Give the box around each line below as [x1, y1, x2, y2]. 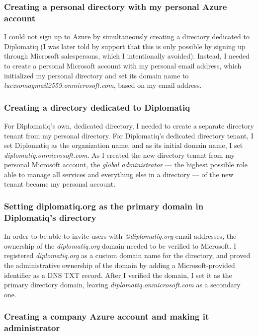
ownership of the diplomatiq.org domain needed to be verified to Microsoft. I [4, 240, 237, 251]
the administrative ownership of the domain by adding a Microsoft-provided [4, 260, 235, 270]
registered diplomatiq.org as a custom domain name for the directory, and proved [4, 250, 251, 261]
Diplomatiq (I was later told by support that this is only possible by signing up [4, 41, 246, 51]
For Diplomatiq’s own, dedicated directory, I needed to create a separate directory [4, 120, 254, 131]
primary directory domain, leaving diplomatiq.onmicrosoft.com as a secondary [4, 279, 241, 290]
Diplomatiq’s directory [4, 211, 96, 223]
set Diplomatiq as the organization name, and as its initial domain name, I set [4, 140, 243, 150]
